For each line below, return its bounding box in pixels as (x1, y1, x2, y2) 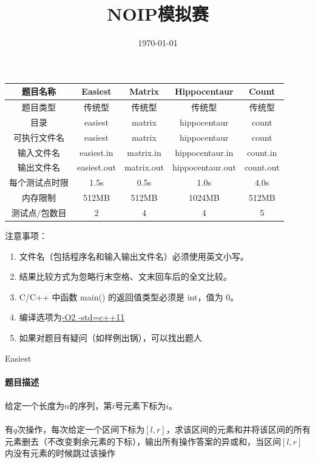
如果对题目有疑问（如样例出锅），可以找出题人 (19, 331, 202, 344)
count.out (244, 161, 280, 174)
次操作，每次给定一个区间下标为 (17, 423, 145, 436)
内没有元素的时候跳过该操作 (5, 447, 115, 459)
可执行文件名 (13, 130, 64, 143)
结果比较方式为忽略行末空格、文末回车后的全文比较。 (19, 270, 232, 283)
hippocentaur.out (172, 161, 236, 174)
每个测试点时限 (9, 176, 69, 189)
